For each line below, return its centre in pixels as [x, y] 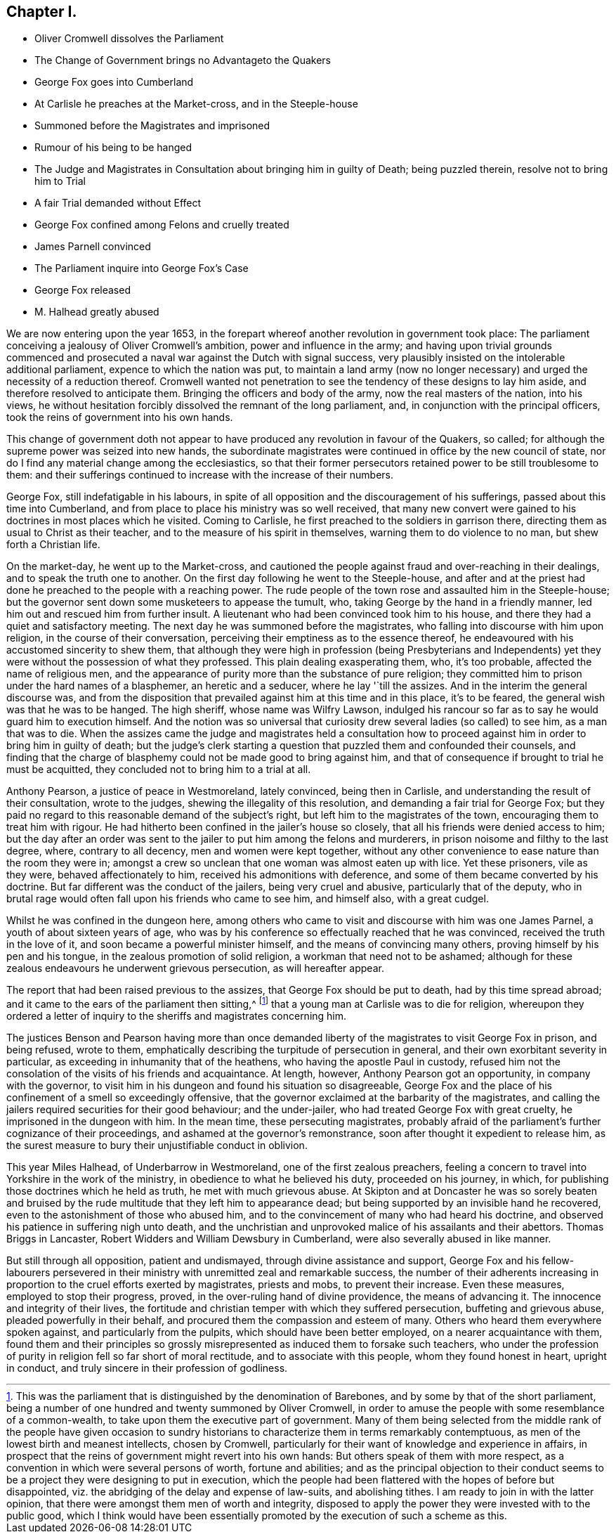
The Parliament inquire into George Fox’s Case [142, 268]
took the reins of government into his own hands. [120, 417]
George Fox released [83, 290]
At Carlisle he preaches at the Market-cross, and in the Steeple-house [196, 104]
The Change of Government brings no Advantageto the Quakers [183, 60]
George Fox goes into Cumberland [114, 82]
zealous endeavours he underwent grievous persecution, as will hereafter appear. [195, 968]
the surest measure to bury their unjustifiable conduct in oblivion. [157, 1145]
